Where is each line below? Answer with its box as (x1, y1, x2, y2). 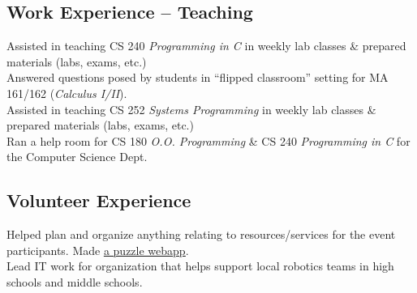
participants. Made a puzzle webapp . (6, 241, 189, 258)
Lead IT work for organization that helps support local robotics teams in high (6, 257, 394, 274)
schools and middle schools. (6, 273, 143, 290)
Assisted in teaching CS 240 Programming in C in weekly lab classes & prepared (6, 37, 406, 54)
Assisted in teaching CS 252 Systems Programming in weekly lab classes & (6, 100, 376, 117)
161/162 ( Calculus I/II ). (6, 84, 127, 101)
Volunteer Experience (6, 188, 191, 213)
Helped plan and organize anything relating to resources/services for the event (6, 226, 396, 243)
